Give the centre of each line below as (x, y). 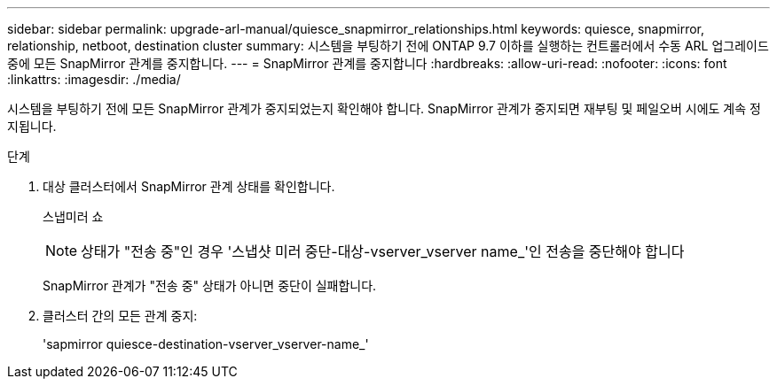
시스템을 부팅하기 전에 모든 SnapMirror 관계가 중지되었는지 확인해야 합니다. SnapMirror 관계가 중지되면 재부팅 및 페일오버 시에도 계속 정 (384, 108)
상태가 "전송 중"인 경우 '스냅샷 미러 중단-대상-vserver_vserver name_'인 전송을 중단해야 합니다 (383, 251)
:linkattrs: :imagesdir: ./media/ (94, 79)
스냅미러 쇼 (73, 216)
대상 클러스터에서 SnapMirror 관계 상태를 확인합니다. (189, 186)
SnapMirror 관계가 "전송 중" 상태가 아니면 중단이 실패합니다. (210, 286)
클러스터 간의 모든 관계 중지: (120, 316)
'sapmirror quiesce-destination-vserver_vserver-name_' (206, 344)
